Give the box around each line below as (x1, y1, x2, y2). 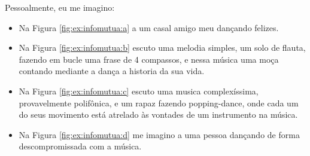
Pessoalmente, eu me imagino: (5, 1, 115, 13)
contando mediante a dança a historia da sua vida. (19, 65, 205, 77)
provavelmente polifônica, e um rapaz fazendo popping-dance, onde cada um (19, 96, 299, 109)
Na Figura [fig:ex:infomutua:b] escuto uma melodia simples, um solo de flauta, (19, 41, 306, 54)
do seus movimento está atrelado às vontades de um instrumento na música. (19, 108, 298, 121)
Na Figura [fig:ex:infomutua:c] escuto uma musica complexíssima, (19, 84, 259, 97)
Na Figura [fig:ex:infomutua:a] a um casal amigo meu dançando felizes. (19, 21, 279, 33)
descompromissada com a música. (19, 140, 142, 152)
